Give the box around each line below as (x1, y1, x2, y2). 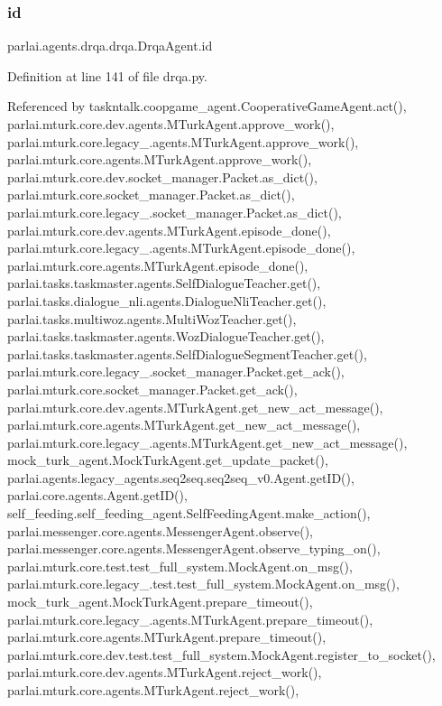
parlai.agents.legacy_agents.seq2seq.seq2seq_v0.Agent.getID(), (7, 468, 355, 487)
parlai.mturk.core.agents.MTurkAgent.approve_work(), (7, 150, 312, 169)
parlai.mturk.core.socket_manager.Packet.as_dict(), (7, 185, 295, 204)
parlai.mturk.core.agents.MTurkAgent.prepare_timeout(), (7, 627, 327, 646)
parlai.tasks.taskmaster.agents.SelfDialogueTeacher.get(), (7, 274, 321, 293)
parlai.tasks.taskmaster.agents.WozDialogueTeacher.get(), (7, 327, 325, 346)
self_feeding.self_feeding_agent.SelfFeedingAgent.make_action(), (7, 504, 371, 523)
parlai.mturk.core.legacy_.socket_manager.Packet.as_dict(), (7, 202, 342, 221)
